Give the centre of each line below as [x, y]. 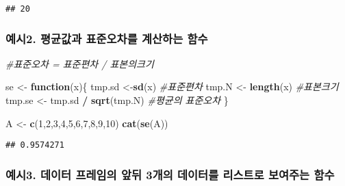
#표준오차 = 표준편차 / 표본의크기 [80, 63]
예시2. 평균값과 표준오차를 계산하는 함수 [107, 38]
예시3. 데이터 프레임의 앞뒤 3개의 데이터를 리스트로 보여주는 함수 [170, 174]
